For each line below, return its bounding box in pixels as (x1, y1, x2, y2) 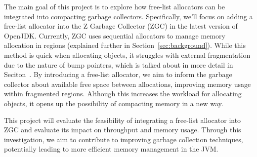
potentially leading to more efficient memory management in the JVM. (4, 144, 218, 154)
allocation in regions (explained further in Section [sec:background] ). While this (4, 40, 246, 50)
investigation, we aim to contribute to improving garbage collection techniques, (4, 134, 243, 144)
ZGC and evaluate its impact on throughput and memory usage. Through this (4, 124, 241, 135)
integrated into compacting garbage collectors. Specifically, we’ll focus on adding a (4, 11, 253, 21)
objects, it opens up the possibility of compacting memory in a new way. (4, 98, 223, 108)
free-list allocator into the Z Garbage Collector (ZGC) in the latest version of (4, 21, 238, 31)
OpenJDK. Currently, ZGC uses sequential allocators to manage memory (4, 30, 225, 40)
